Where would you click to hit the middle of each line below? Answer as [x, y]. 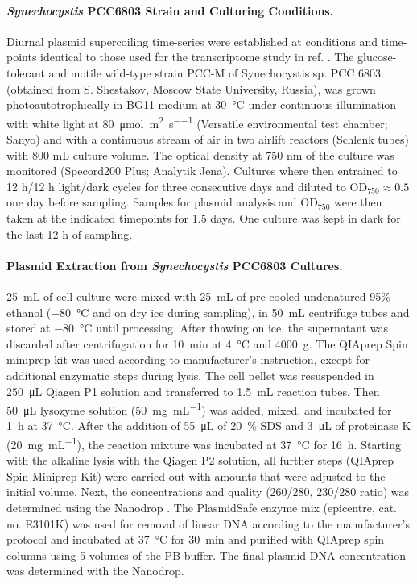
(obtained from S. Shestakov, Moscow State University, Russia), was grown [191, 88]
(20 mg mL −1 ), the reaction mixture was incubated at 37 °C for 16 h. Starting [204, 443]
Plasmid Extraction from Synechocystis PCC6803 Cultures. [175, 265]
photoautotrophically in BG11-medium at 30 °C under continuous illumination [202, 104]
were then [358, 202]
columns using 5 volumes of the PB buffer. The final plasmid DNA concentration [206, 555]
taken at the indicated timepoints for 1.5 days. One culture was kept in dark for [204, 217]
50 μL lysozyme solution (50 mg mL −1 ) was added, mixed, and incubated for [199, 409]
